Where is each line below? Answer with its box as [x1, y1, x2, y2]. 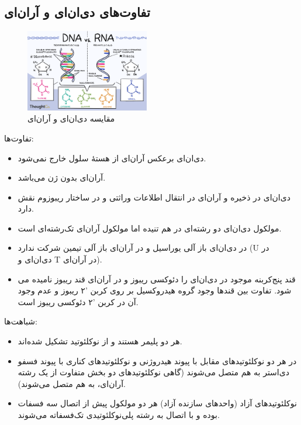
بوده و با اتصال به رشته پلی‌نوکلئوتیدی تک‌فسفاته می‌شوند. [18, 409, 220, 421]
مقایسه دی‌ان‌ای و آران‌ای [27, 112, 115, 125]
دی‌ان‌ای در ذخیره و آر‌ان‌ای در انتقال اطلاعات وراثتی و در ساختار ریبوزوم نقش [18, 191, 290, 203]
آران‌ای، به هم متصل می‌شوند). [18, 377, 126, 389]
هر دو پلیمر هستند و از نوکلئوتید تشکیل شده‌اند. [18, 335, 182, 347]
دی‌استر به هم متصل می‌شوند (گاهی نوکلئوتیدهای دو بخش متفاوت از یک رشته [18, 366, 289, 378]
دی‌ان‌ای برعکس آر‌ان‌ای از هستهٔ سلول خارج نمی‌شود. [18, 151, 206, 164]
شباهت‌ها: [4, 315, 37, 327]
